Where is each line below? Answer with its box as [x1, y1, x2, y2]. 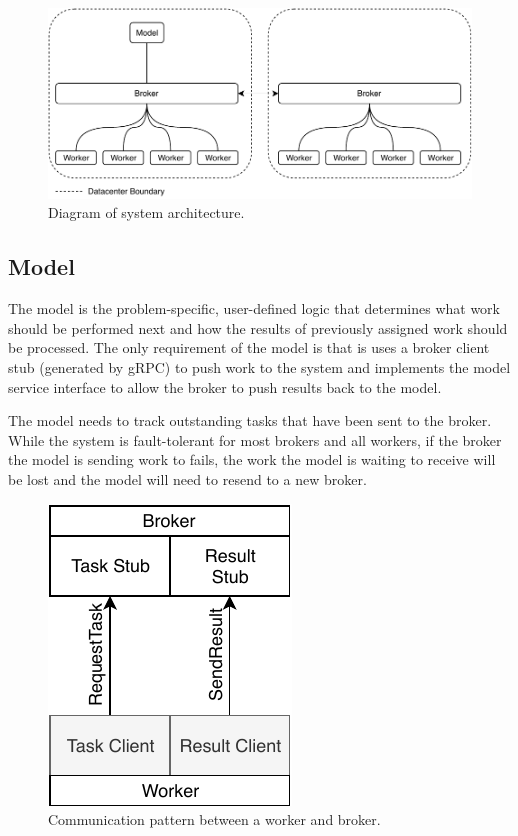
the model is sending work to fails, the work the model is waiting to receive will [8, 449, 496, 470]
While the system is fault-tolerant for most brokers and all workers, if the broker [8, 429, 502, 450]
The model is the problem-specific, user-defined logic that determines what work [8, 298, 500, 319]
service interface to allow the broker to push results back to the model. [8, 376, 442, 397]
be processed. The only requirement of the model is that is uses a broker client [8, 337, 490, 358]
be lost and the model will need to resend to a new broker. [8, 468, 367, 489]
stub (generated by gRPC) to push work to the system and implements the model [8, 356, 511, 377]
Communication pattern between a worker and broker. [48, 809, 381, 830]
